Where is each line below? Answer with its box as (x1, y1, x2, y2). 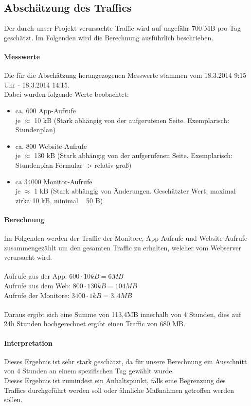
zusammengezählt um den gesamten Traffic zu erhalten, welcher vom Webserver (4, 242, 242, 252)
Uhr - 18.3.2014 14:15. (4, 79, 70, 89)
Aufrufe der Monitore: (4, 290, 70, 300)
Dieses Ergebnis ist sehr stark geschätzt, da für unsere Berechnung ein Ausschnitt (4, 356, 247, 366)
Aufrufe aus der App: (4, 271, 67, 281)
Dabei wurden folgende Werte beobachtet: (4, 89, 129, 99)
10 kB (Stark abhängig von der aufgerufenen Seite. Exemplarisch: (34, 115, 230, 125)
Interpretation (4, 337, 53, 348)
